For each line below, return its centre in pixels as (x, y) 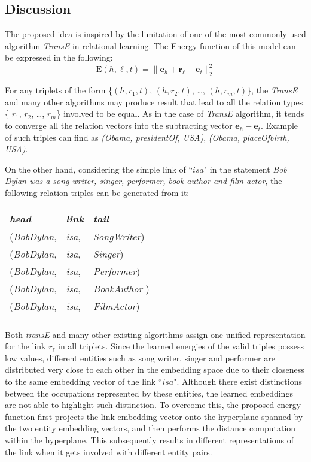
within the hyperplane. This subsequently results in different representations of (149, 440)
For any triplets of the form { (59, 90)
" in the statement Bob (245, 169)
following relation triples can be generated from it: (97, 193)
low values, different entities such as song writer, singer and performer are (140, 357)
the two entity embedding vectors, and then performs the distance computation (150, 428)
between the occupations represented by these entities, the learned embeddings (149, 393)
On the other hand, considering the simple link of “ (99, 169)
